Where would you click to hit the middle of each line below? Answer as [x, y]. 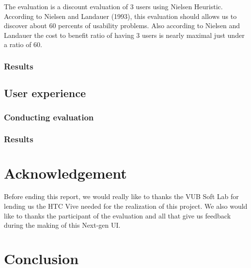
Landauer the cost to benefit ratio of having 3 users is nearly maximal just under [124, 35]
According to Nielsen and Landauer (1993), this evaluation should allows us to [120, 16]
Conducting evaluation [49, 117]
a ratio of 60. [23, 44]
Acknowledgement [65, 173]
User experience [45, 93]
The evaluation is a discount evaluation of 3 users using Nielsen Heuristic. [113, 6]
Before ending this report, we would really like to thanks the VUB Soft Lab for [121, 196]
